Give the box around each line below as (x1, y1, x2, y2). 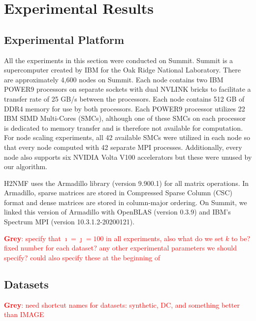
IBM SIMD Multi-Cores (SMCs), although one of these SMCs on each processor (4, 113, 246, 123)
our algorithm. (4, 161, 47, 172)
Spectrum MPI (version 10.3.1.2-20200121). (4, 216, 135, 227)
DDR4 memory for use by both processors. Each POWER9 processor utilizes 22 (4, 103, 245, 113)
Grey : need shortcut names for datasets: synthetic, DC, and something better (4, 299, 240, 310)
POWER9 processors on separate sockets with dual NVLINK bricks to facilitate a (4, 84, 251, 94)
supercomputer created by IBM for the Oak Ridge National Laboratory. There (4, 65, 241, 75)
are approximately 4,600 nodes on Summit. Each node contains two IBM (4, 74, 224, 84)
